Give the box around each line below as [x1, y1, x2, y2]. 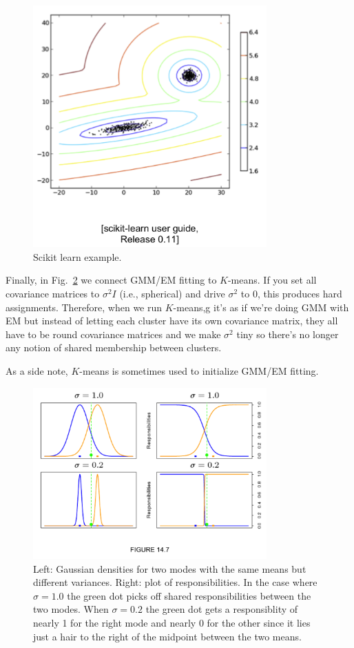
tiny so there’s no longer [236, 326, 339, 341]
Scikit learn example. [33, 249, 122, 264]
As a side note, [6, 363, 68, 377]
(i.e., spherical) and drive [119, 286, 225, 300]
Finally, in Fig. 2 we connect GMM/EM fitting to [6, 273, 217, 287]
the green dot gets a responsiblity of [145, 602, 298, 616]
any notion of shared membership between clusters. [6, 340, 222, 355]
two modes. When [33, 602, 109, 616]
